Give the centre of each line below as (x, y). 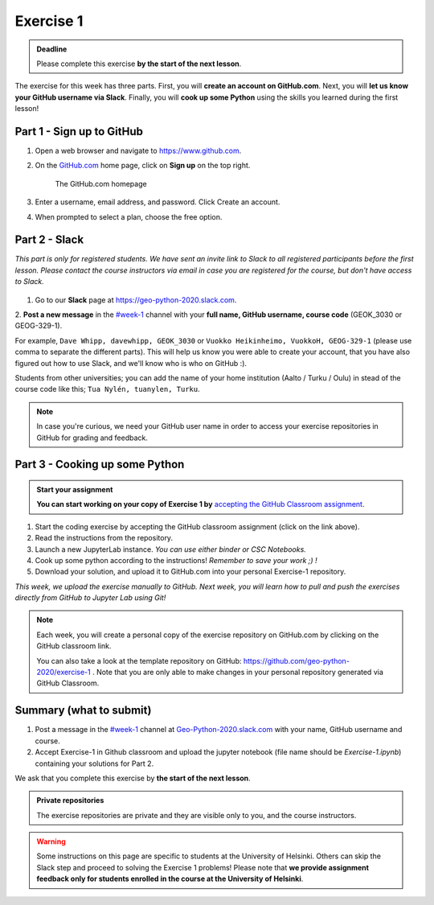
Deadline (52, 49)
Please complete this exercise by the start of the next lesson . (139, 64)
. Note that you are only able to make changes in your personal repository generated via (238, 673)
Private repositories (70, 800)
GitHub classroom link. (74, 646)
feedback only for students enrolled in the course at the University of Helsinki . (170, 879)
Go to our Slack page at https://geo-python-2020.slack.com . (136, 300)
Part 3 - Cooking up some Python (100, 465)
